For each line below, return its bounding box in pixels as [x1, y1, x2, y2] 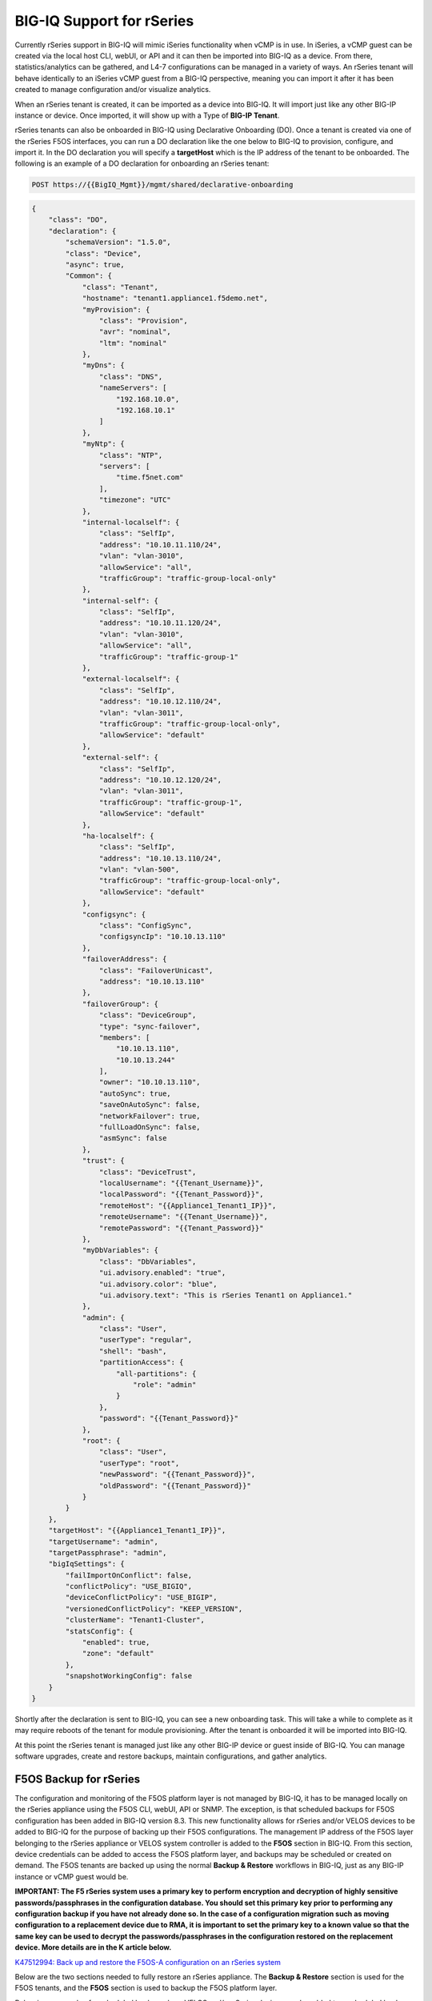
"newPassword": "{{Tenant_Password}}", [98, 1470, 256, 1479]
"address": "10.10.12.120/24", [98, 775, 222, 784]
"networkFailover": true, [98, 1111, 201, 1121]
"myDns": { [82, 361, 126, 370]
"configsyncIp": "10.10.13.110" [98, 932, 226, 941]
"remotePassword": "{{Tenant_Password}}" [98, 1223, 264, 1233]
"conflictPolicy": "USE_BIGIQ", [65, 1582, 192, 1591]
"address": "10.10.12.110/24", [98, 697, 222, 706]
